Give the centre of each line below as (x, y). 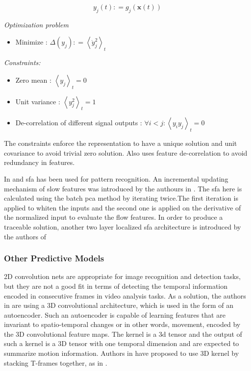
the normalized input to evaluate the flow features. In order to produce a (113, 217)
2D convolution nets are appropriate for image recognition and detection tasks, (122, 276)
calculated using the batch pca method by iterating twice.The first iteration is (121, 198)
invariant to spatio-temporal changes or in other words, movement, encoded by (122, 324)
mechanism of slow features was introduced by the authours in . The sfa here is (123, 188)
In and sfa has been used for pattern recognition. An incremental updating (116, 178)
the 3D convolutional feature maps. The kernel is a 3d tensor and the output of (123, 334)
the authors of (25, 236)
